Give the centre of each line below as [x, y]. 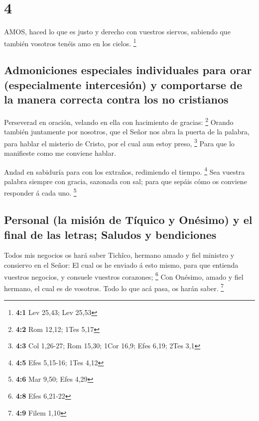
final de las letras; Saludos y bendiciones [110, 234]
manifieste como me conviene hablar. [60, 153]
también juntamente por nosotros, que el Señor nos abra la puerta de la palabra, [127, 132]
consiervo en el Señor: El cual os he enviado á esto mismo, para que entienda [121, 264]
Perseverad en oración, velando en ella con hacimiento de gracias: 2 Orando [119, 121]
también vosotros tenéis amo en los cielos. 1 [70, 42]
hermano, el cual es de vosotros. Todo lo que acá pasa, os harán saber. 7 [114, 287]
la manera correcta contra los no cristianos [116, 99]
